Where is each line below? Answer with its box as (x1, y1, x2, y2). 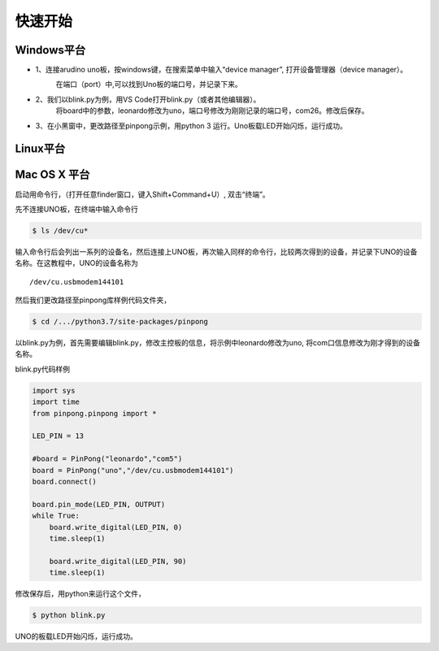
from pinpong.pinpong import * (32, 409, 158, 418)
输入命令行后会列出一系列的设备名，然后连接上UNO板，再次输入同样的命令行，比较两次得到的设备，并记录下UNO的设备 (15, 246, 418, 256)
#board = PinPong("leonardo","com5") (32, 454, 183, 463)
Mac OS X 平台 (15, 167, 90, 182)
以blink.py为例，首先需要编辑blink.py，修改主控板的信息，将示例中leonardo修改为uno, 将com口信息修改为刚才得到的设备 (15, 338, 420, 348)
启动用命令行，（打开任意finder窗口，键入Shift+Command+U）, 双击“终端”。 (15, 189, 270, 199)
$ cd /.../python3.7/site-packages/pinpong (32, 317, 209, 327)
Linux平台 (15, 142, 65, 156)
